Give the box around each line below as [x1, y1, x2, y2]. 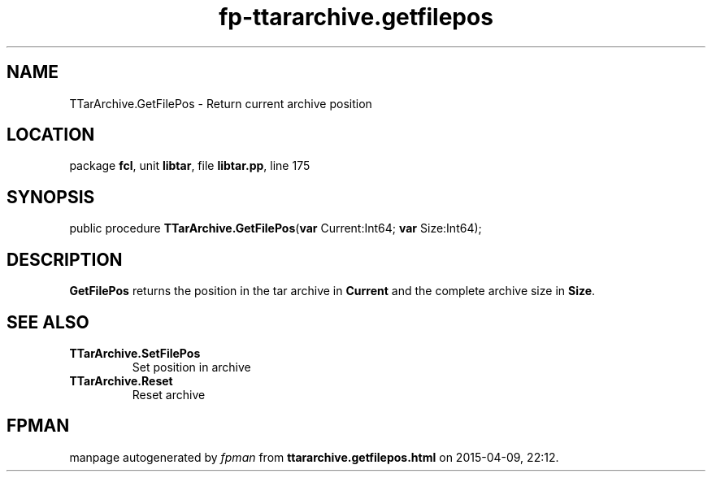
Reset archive [132, 387, 206, 402]
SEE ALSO [7, 311, 89, 332]
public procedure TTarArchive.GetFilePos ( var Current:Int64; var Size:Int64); [69, 221, 482, 236]
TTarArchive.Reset [69, 373, 173, 388]
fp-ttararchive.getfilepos [219, 3, 493, 31]
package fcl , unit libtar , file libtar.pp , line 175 [69, 159, 310, 173]
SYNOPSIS [7, 186, 95, 207]
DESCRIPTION [7, 249, 123, 270]
